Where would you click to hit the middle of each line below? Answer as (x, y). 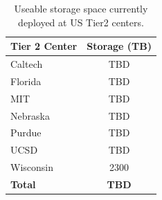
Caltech (27, 64)
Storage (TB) (119, 46)
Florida (26, 81)
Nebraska (30, 115)
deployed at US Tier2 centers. (81, 22)
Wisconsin (32, 167)
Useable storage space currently (81, 8)
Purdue (26, 133)
